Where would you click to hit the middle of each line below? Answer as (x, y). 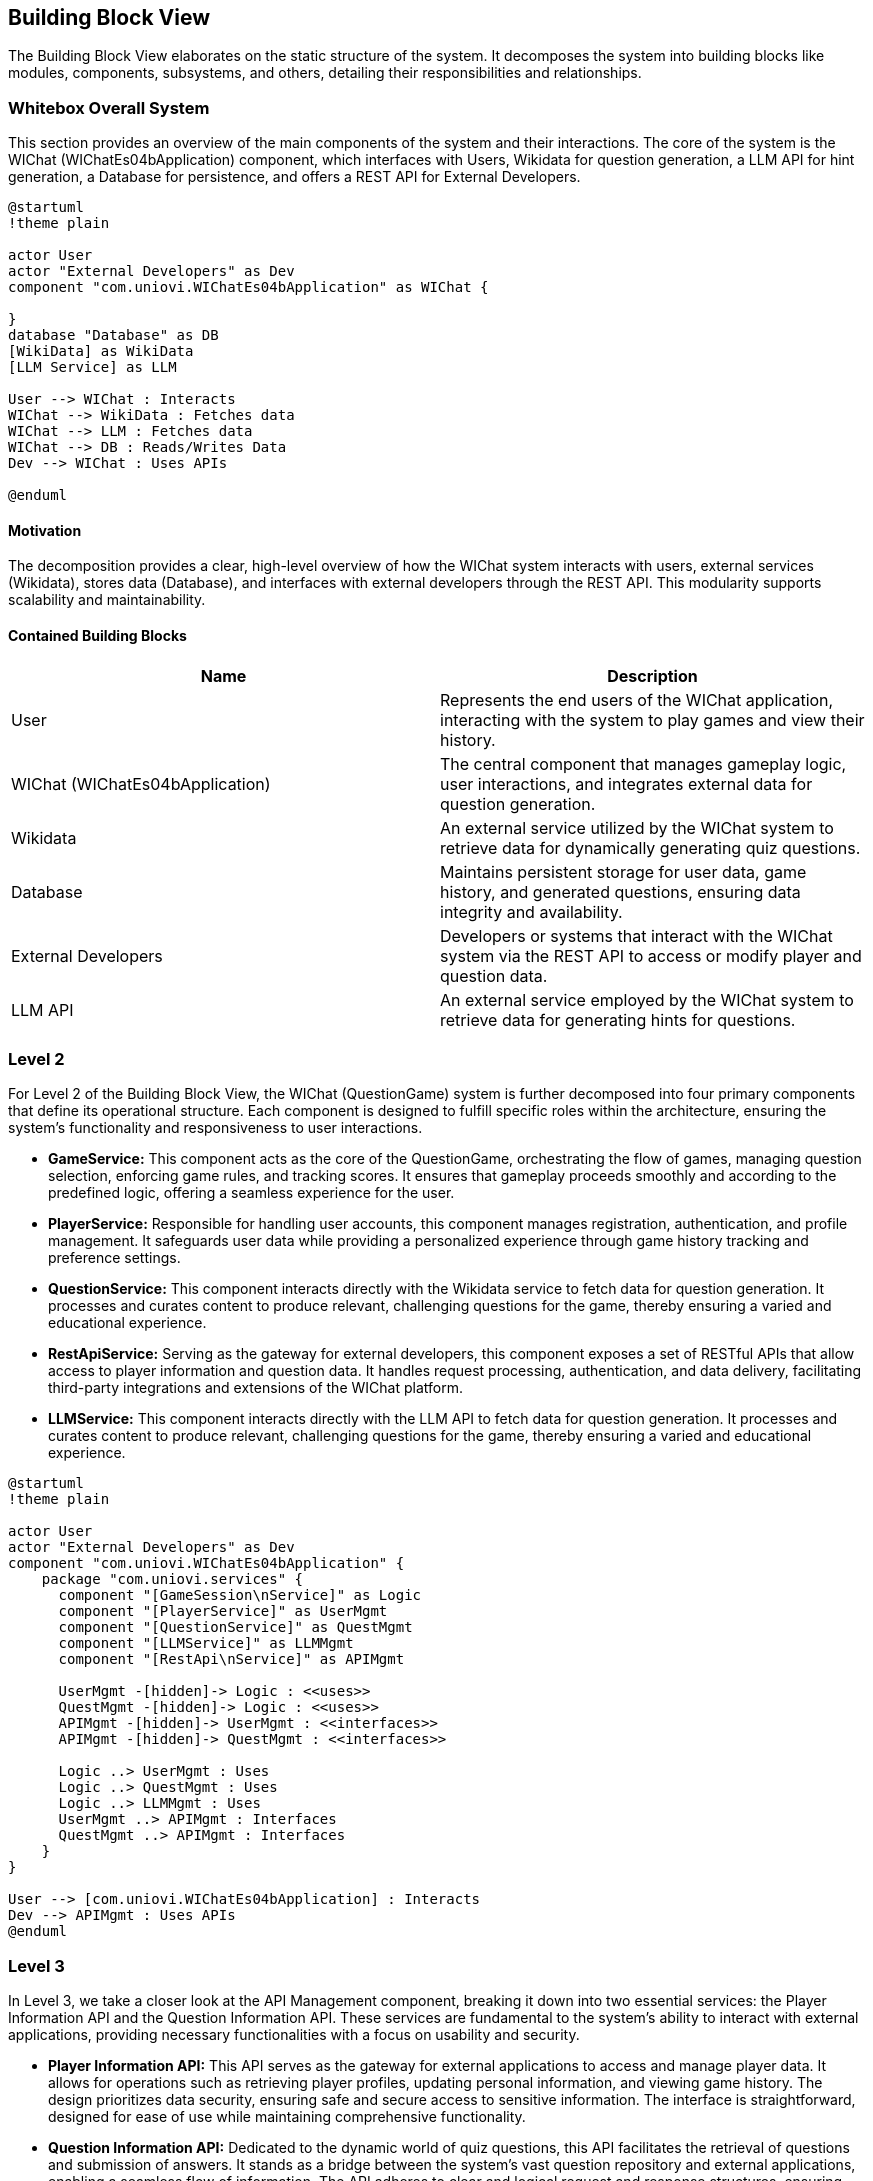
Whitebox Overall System (109, 107)
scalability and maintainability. (107, 600)
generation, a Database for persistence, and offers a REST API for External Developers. (294, 177)
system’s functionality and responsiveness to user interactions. (215, 1128)
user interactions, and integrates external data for (626, 783)
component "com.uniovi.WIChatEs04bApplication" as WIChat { (248, 287)
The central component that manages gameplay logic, (643, 763)
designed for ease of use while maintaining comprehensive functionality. (287, 2117)
